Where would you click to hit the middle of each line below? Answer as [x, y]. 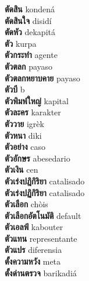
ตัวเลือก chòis [26, 204]
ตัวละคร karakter [33, 112]
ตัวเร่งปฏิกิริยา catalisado [45, 192]
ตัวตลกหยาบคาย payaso [42, 78]
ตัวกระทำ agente [31, 55]
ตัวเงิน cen [22, 169]
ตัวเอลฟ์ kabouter [34, 227]
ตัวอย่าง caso [25, 147]
